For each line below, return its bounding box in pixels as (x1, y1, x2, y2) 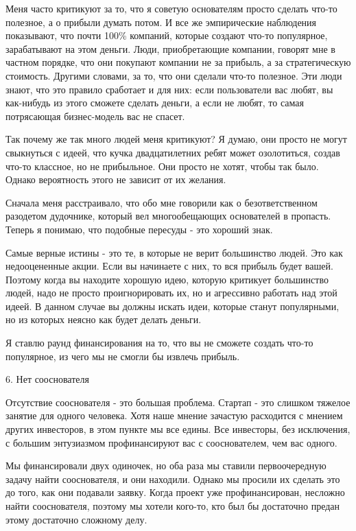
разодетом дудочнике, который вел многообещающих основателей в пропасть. (5, 209, 331, 223)
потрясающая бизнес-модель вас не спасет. (5, 108, 185, 123)
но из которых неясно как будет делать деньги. (5, 312, 202, 327)
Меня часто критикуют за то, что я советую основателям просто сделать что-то (5, 1, 337, 15)
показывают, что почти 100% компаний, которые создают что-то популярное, (5, 28, 328, 43)
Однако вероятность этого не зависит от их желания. (5, 172, 226, 187)
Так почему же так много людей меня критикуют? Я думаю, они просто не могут (5, 132, 347, 146)
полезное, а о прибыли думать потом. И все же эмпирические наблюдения (5, 14, 317, 29)
